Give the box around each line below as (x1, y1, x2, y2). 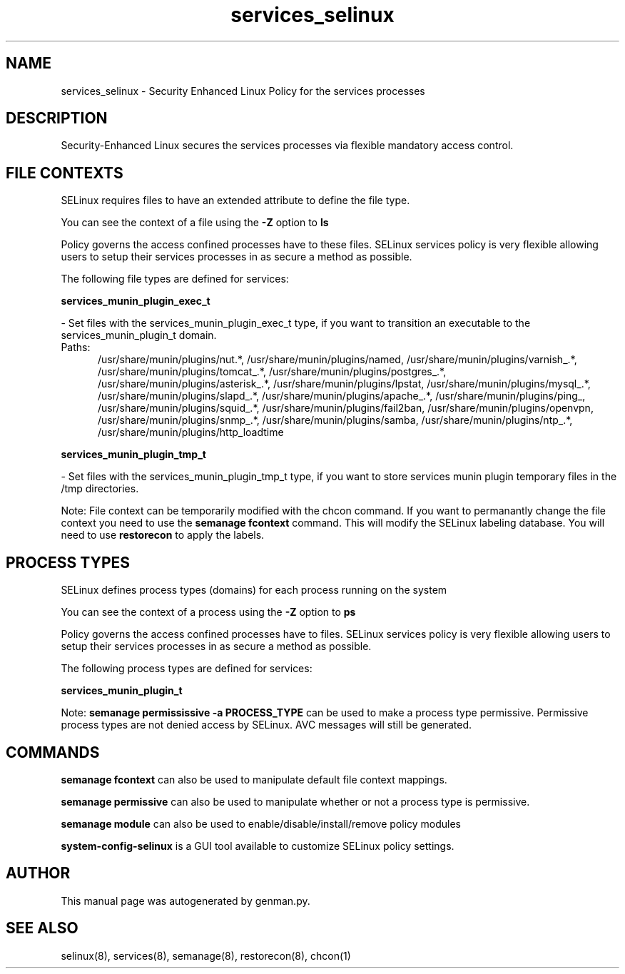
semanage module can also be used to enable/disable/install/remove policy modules (61, 817, 462, 830)
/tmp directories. (61, 482, 139, 495)
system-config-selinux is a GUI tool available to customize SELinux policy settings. (61, 839, 454, 852)
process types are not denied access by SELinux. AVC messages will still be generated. (61, 719, 472, 731)
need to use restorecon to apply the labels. (61, 529, 265, 542)
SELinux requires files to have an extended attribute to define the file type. (61, 194, 410, 207)
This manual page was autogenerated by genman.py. (61, 894, 310, 907)
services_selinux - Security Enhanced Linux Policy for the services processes (61, 84, 425, 97)
